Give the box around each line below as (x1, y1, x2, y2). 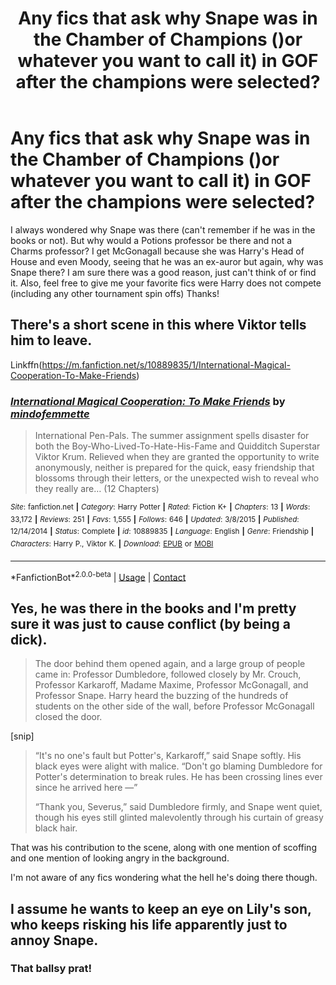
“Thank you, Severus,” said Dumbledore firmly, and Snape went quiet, (34, 801, 323, 813)
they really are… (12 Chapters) (34, 483, 160, 495)
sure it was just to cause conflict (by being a (10, 615, 291, 632)
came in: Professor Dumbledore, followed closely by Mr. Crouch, (34, 668, 302, 681)
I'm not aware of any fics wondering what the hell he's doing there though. (10, 872, 318, 884)
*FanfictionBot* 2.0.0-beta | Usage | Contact (10, 569, 187, 583)
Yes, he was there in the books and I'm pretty (10, 600, 297, 617)
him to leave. (10, 332, 93, 349)
